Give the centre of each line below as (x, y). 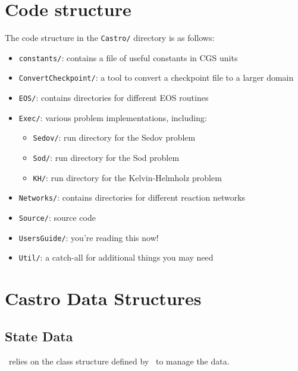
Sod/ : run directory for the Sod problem (106, 158)
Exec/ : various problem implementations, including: (113, 117)
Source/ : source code (57, 218)
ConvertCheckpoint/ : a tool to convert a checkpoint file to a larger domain (156, 77)
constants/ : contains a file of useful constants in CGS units (128, 57)
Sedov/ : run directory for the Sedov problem (114, 137)
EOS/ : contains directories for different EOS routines (114, 98)
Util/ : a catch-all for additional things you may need (116, 257)
